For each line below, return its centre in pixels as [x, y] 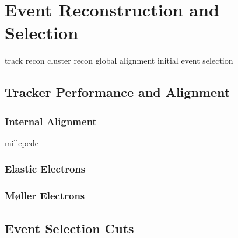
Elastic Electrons [45, 169]
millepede [22, 142]
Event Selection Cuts [69, 228]
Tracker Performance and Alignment [118, 92]
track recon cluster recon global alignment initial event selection [119, 61]
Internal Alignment [51, 121]
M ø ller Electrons [45, 196]
